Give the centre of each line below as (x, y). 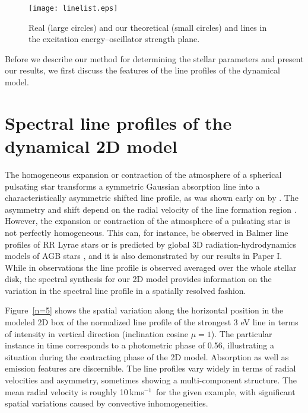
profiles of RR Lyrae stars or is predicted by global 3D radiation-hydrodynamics (151, 244)
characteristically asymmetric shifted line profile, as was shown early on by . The (152, 198)
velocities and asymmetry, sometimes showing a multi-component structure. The (151, 380)
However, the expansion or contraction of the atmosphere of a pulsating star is (147, 221)
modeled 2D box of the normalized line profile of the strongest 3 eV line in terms (152, 322)
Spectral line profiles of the (118, 122)
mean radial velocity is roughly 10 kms (74, 391)
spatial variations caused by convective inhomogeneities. (107, 403)
